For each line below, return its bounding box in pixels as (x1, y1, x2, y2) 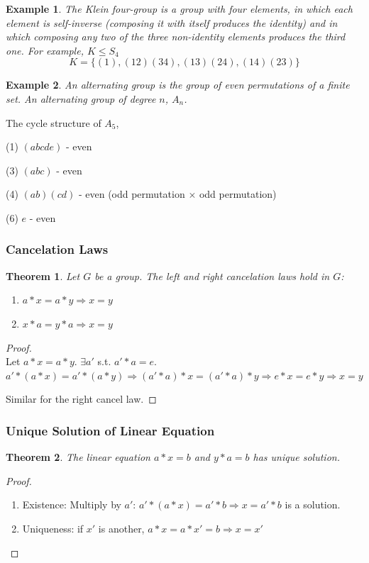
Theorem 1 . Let (6, 268, 80, 283)
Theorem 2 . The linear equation (6, 450, 150, 464)
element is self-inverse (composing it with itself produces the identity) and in (6, 15, 338, 30)
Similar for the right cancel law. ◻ (6, 391, 157, 406)
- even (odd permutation (78, 186, 185, 201)
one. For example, (6, 43, 84, 57)
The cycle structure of (6, 115, 101, 130)
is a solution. (285, 497, 341, 512)
